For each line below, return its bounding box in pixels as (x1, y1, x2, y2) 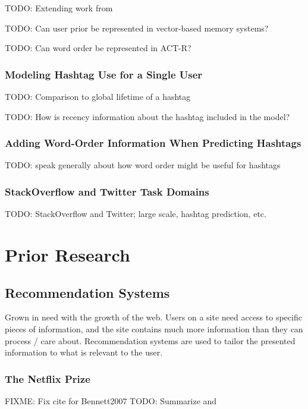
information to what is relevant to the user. (5, 346, 163, 358)
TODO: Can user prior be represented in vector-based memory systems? (5, 21, 269, 34)
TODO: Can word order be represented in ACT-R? (5, 42, 191, 54)
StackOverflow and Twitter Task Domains (5, 184, 209, 199)
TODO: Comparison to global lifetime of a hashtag (5, 90, 191, 102)
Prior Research (5, 243, 130, 266)
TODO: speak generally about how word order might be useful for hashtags (5, 159, 281, 171)
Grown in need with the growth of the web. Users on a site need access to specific (5, 311, 302, 323)
